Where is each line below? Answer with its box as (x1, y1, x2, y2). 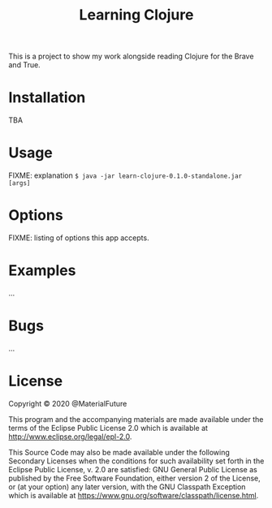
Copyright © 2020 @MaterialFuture (8, 398, 127, 408)
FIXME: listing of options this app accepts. (8, 233, 149, 243)
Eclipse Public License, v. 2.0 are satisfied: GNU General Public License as (8, 464, 257, 474)
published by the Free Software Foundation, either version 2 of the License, (8, 473, 261, 483)
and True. (8, 60, 41, 70)
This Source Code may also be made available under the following (8, 447, 230, 457)
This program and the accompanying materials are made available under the (8, 414, 264, 424)
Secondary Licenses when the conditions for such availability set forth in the (8, 456, 265, 466)
